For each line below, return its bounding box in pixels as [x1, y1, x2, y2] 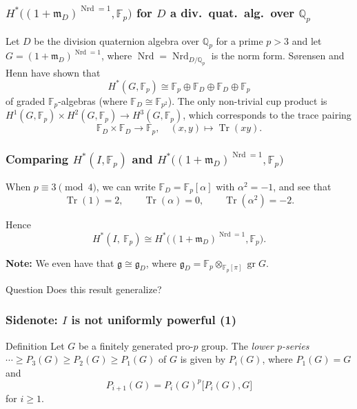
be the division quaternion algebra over [34, 33, 200, 48]
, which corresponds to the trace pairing [183, 108, 351, 122]
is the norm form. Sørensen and [211, 48, 345, 63]
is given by [180, 352, 226, 366]
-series [282, 338, 309, 352]
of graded [6, 93, 45, 108]
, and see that [273, 179, 331, 193]
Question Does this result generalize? [6, 281, 162, 296]
